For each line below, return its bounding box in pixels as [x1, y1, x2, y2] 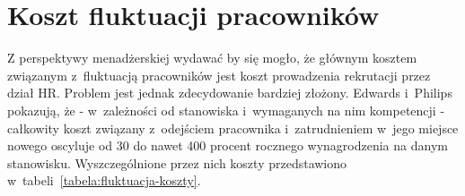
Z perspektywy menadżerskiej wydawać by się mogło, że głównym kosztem [7, 48, 417, 67]
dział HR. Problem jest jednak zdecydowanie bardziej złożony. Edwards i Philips [7, 83, 452, 102]
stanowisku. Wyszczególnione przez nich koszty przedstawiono [7, 153, 347, 172]
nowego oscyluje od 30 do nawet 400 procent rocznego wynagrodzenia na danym [7, 136, 448, 155]
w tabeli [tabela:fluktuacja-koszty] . [7, 171, 201, 190]
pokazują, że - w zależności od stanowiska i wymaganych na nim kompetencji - [7, 100, 445, 119]
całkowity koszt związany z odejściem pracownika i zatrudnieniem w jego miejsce [7, 118, 459, 137]
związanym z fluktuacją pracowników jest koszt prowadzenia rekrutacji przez [7, 65, 431, 84]
